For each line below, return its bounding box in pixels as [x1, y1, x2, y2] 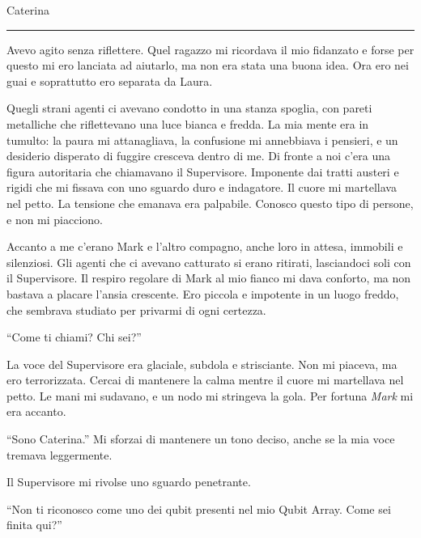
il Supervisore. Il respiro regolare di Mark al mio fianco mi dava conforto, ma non [6, 269, 411, 286]
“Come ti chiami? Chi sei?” [6, 328, 142, 345]
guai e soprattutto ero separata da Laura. [6, 72, 213, 89]
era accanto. [6, 403, 66, 420]
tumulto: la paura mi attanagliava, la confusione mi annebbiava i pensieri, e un [6, 131, 398, 148]
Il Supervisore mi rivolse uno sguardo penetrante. [6, 473, 251, 490]
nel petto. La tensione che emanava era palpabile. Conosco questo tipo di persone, [6, 194, 414, 211]
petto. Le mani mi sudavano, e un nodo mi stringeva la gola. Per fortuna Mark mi [6, 387, 414, 404]
